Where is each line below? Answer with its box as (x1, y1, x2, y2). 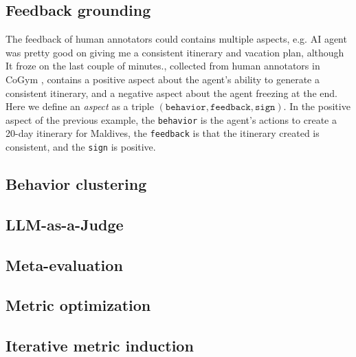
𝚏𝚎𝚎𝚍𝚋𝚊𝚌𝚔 (210, 102, 251, 113)
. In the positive (283, 99, 351, 113)
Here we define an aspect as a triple (5, 99, 154, 113)
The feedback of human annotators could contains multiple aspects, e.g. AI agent (5, 32, 347, 46)
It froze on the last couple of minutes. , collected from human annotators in (5, 58, 320, 73)
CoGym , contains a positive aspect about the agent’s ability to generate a (5, 72, 320, 86)
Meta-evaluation (5, 254, 123, 275)
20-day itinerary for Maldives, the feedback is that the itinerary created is (5, 126, 320, 140)
